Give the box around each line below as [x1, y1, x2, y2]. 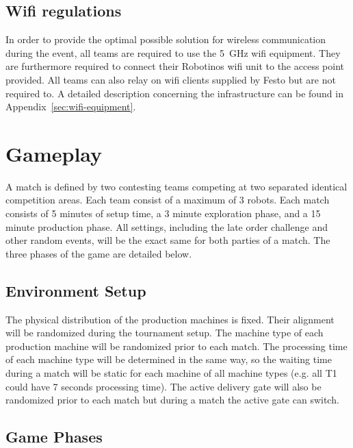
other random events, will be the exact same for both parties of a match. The [5, 233, 330, 247]
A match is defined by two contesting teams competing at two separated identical [5, 179, 348, 193]
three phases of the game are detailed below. [5, 246, 192, 260]
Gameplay [5, 139, 103, 167]
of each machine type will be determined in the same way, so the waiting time [5, 352, 332, 366]
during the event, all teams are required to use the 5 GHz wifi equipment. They [5, 45, 341, 60]
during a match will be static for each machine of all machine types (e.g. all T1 [5, 366, 337, 380]
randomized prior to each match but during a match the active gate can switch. [5, 393, 339, 407]
